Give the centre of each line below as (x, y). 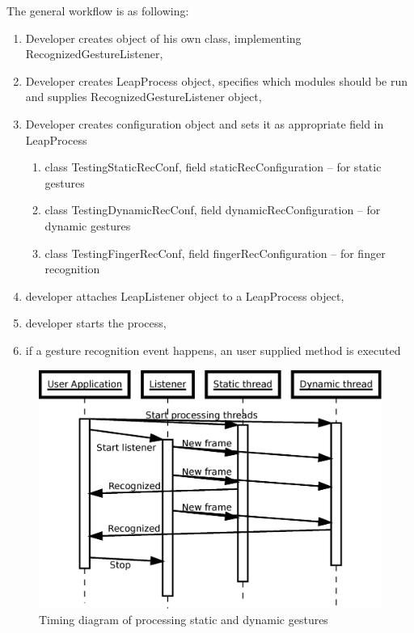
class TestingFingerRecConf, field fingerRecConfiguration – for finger (215, 253)
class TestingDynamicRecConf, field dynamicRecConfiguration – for (213, 210)
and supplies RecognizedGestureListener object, (144, 97)
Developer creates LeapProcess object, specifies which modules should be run (216, 80)
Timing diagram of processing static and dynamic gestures (184, 620)
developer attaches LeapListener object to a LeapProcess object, (185, 295)
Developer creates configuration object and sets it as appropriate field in (205, 123)
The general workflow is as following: (98, 11)
